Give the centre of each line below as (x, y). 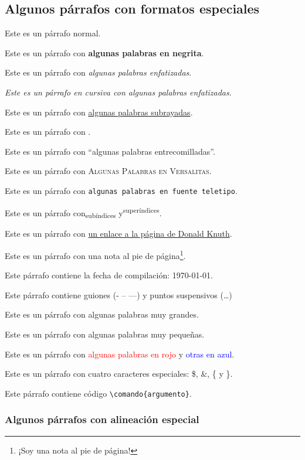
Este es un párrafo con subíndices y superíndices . (83, 212)
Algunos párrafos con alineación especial (102, 419)
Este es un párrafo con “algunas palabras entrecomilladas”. (110, 151)
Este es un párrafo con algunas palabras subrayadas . (99, 112)
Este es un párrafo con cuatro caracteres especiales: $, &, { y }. (119, 374)
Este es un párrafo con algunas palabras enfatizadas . (98, 72)
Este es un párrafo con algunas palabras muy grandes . (102, 314)
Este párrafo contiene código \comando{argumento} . (98, 393)
